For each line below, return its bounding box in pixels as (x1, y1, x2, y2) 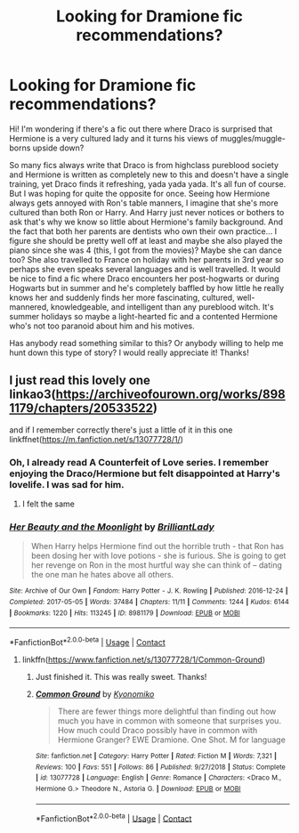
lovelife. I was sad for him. (9, 478, 125, 490)
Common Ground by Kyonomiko (35, 688, 155, 700)
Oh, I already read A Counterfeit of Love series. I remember (9, 456, 270, 468)
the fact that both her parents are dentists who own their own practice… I (9, 225, 278, 237)
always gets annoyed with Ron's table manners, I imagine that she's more (9, 198, 279, 208)
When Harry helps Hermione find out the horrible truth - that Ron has (30, 541, 285, 552)
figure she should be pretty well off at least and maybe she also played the (9, 235, 283, 246)
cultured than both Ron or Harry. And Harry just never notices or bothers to (9, 206, 285, 217)
